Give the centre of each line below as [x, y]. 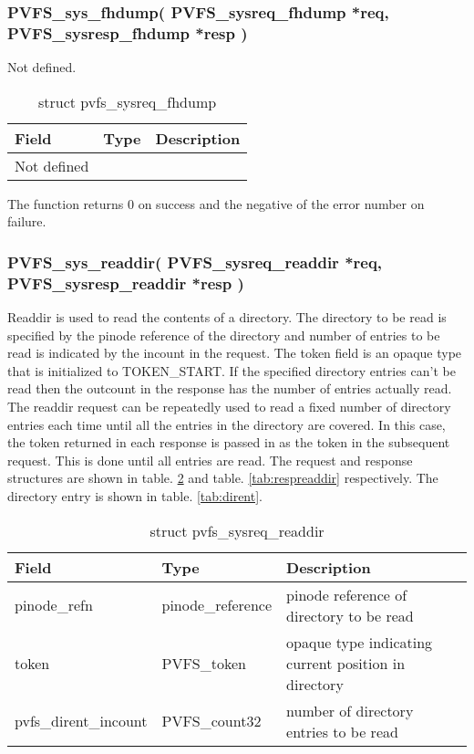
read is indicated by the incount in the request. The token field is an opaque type [235, 353]
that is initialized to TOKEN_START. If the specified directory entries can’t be [232, 370]
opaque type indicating [360, 642]
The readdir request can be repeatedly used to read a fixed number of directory [229, 407]
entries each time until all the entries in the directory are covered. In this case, [227, 424]
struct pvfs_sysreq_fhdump [127, 101]
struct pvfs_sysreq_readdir [237, 530]
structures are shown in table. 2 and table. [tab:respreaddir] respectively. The [223, 478]
